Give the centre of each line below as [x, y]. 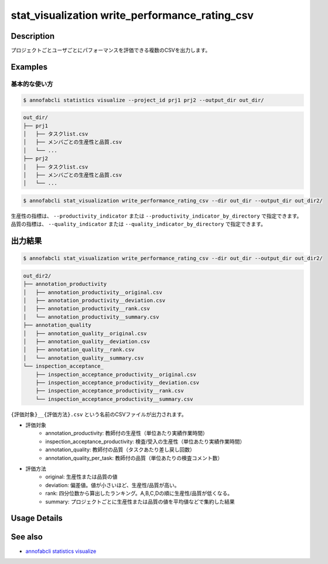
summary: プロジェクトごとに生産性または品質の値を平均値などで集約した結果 [140, 501]
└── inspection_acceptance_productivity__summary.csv [114, 399]
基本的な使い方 [32, 84]
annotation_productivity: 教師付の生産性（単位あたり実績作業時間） [127, 433]
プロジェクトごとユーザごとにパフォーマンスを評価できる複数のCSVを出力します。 [111, 50]
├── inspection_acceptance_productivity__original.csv [116, 374]
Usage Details [37, 519]
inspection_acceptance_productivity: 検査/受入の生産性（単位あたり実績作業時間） [145, 441]
